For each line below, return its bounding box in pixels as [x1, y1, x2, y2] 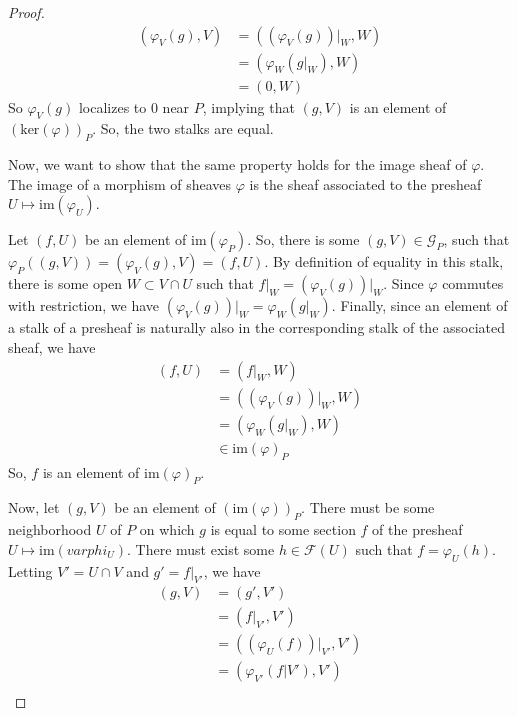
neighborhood [8, 519, 92, 540]
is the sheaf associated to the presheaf [249, 173, 482, 194]
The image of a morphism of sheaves [8, 173, 232, 194]
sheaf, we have [8, 337, 96, 358]
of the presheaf [372, 519, 463, 540]
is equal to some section [210, 519, 356, 540]
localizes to [78, 96, 147, 117]
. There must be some [301, 497, 435, 518]
